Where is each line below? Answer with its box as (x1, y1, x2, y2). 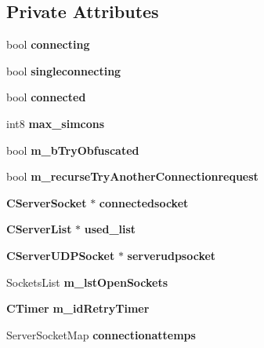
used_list (84, 221, 136, 237)
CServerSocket (6, 194, 87, 211)
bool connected (6, 89, 86, 105)
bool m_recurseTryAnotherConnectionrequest (6, 168, 259, 185)
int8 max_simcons (6, 115, 105, 131)
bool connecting (6, 36, 90, 53)
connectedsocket (99, 194, 189, 211)
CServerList (6, 221, 72, 237)
